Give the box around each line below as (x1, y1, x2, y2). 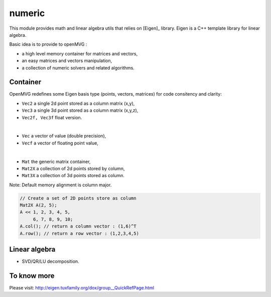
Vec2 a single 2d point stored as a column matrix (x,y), (22, 100, 135, 106)
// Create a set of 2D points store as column (20, 195, 137, 201)
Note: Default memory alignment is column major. (9, 182, 112, 188)
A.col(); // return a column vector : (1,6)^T (20, 224, 137, 229)
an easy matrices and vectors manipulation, (22, 58, 112, 64)
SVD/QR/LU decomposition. (22, 258, 80, 264)
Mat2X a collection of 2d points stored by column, (22, 165, 125, 171)
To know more (9, 271, 55, 280)
